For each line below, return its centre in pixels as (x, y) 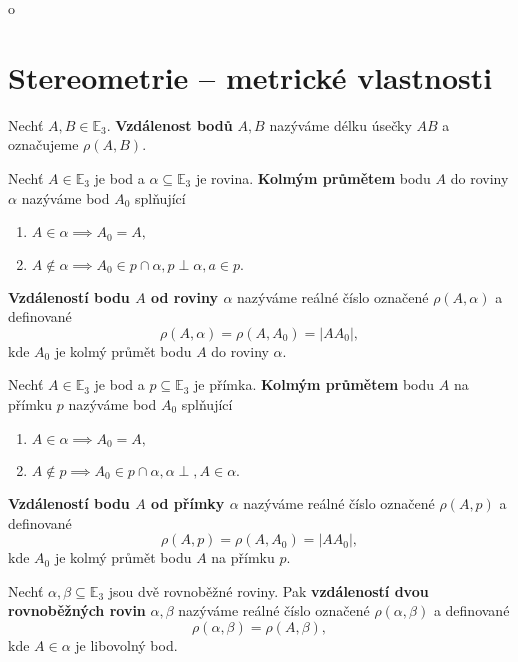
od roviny (185, 296)
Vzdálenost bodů (174, 124)
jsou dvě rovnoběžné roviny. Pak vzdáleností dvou (268, 590)
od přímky (188, 502)
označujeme (43, 144)
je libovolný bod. (126, 644)
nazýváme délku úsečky (340, 124)
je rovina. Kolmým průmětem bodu (313, 177)
